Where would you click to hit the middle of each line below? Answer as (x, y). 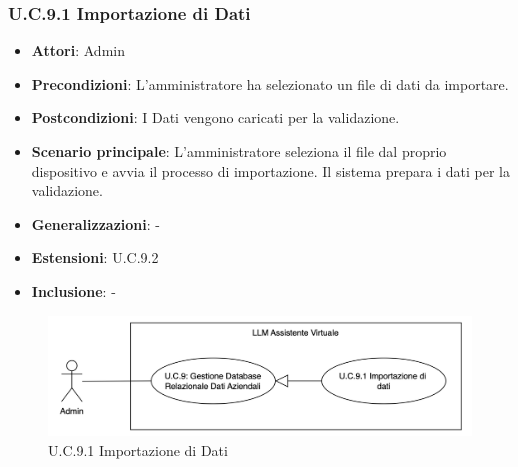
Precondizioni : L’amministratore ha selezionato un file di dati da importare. (270, 83)
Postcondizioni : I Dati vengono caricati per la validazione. (215, 117)
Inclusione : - (73, 290)
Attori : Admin (78, 50)
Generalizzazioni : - (95, 223)
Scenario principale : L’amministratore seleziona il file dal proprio (239, 151)
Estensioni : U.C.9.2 (95, 257)
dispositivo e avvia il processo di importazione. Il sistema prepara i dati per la (271, 170)
